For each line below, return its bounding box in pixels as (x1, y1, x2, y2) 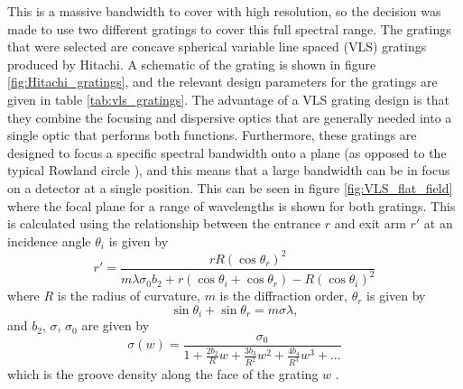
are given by (81, 316, 150, 335)
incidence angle (7, 231, 91, 250)
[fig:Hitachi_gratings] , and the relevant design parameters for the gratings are (7, 72, 438, 91)
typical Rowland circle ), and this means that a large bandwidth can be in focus (7, 161, 450, 180)
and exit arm (334, 214, 406, 233)
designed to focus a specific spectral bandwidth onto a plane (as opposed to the (7, 143, 447, 162)
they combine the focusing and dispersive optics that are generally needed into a (7, 107, 452, 126)
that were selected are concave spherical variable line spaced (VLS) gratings (7, 37, 427, 56)
